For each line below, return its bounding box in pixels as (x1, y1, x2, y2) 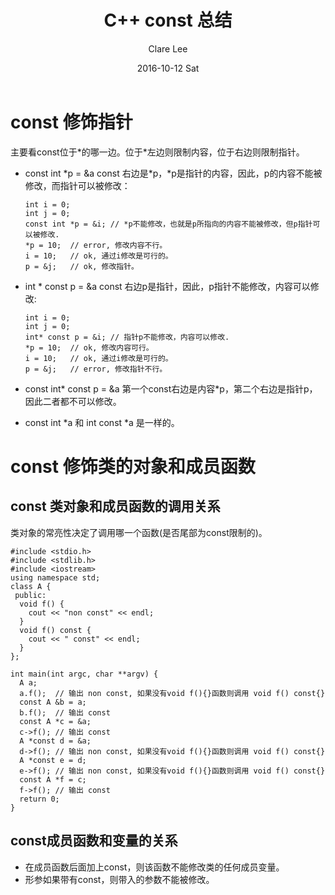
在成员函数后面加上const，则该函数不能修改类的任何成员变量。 (24, 861, 285, 873)
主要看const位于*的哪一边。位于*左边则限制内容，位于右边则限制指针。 (10, 146, 305, 158)
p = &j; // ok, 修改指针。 (24, 261, 139, 271)
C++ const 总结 (103, 9, 233, 32)
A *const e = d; (19, 755, 87, 765)
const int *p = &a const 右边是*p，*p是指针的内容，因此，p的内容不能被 (24, 167, 323, 179)
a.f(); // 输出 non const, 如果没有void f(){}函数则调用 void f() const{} (19, 688, 326, 698)
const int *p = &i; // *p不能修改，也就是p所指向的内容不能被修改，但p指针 (24, 219, 313, 229)
